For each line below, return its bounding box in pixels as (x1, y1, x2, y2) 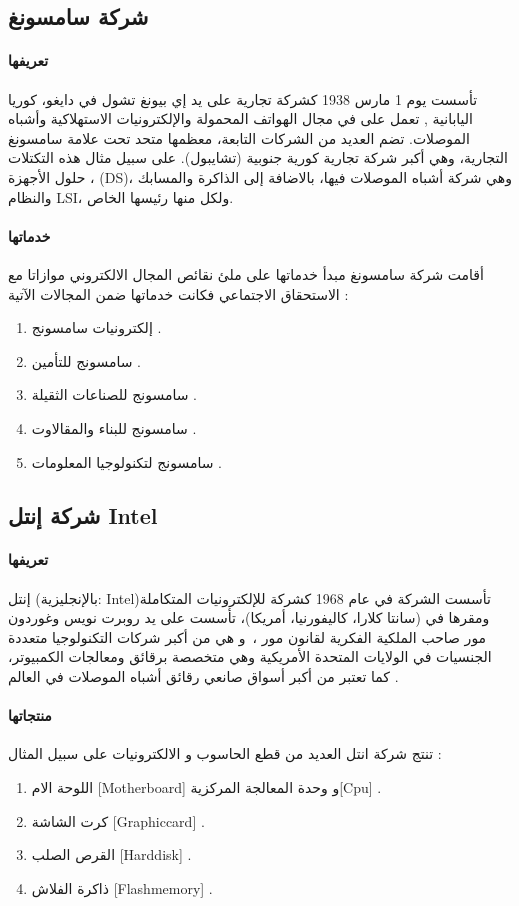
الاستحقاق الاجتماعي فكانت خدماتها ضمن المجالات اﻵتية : (8, 283, 349, 304)
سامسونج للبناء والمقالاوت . (31, 417, 197, 438)
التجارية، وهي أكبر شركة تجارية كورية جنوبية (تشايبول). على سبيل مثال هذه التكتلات (8, 147, 508, 168)
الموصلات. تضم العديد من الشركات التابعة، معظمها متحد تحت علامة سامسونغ (8, 127, 470, 148)
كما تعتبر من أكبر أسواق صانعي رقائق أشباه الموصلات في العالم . (8, 666, 399, 687)
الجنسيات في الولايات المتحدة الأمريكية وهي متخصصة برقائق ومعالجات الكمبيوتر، (8, 646, 492, 667)
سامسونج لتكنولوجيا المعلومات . (31, 451, 222, 472)
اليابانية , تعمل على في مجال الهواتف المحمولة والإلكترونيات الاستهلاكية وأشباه (8, 108, 473, 129)
